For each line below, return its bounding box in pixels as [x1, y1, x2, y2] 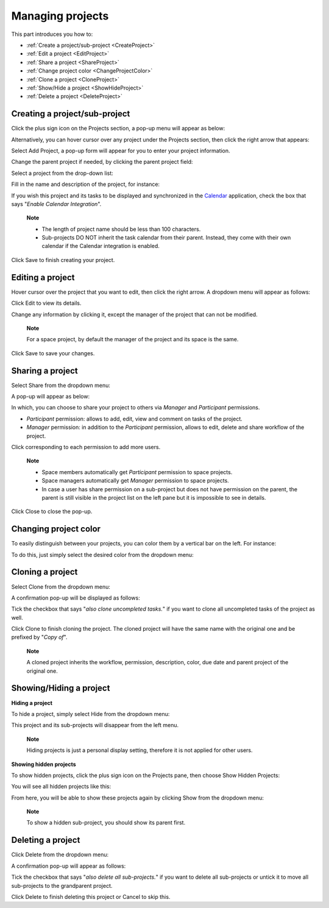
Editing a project [11, 272, 75, 283]
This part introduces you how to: [11, 30, 93, 38]
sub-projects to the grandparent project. [11, 882, 113, 889]
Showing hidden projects [11, 761, 76, 768]
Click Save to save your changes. [11, 349, 95, 356]
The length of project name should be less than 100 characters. [41, 225, 201, 233]
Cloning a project [11, 567, 78, 577]
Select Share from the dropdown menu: [11, 381, 111, 389]
